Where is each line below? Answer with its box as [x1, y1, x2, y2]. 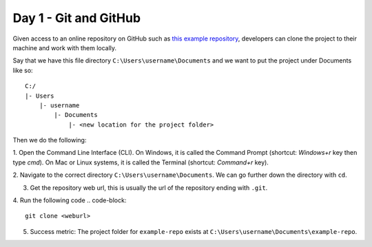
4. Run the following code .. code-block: [12, 196, 127, 204]
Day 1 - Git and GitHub [12, 10, 141, 25]
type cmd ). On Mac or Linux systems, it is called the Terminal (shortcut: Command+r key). [12, 158, 269, 167]
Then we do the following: [12, 136, 87, 144]
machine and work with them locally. [12, 43, 117, 52]
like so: [12, 66, 34, 74]
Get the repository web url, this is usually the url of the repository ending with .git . [30, 183, 268, 192]
